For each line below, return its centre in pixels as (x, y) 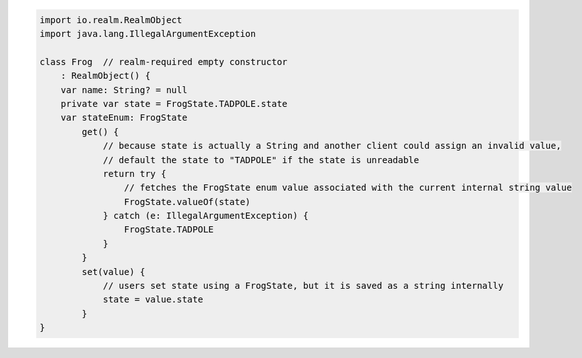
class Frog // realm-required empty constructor (163, 61)
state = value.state (153, 299)
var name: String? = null (124, 89)
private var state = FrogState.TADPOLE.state (174, 103)
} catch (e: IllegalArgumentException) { (205, 216)
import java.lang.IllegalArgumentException (148, 33)
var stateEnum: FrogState (124, 118)
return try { (134, 173)
